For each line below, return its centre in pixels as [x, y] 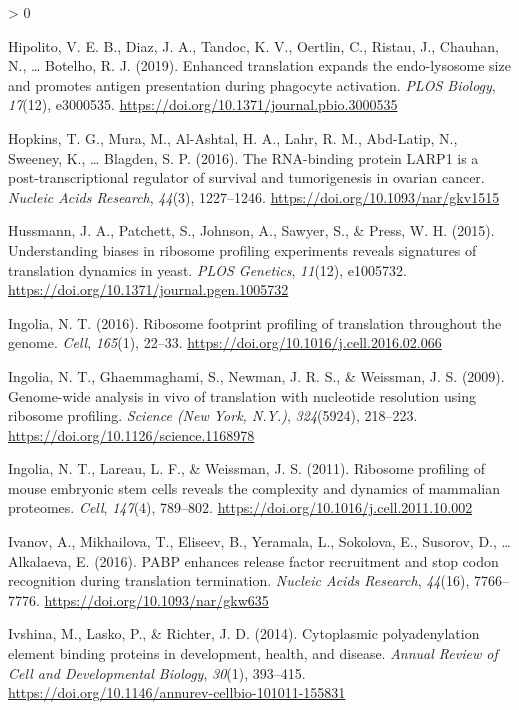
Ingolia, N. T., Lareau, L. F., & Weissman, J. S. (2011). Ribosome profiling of [246, 468]
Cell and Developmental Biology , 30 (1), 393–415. [157, 672]
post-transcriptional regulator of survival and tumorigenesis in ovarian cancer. [246, 177]
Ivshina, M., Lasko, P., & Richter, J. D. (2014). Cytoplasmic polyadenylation [244, 633]
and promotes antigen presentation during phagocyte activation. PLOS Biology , [252, 84]
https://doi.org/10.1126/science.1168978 [131, 434]
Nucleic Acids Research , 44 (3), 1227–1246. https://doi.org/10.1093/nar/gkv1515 [254, 196]
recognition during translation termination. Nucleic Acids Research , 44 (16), [239, 580]
